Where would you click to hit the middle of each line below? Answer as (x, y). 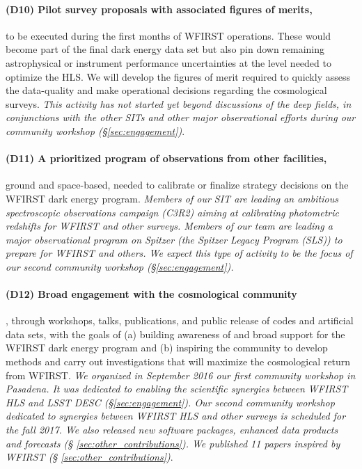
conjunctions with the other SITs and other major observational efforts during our (181, 117)
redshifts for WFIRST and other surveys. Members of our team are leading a (169, 226)
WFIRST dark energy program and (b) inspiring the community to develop (167, 348)
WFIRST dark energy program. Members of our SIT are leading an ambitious (172, 198)
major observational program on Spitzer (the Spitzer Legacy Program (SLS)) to (174, 239)
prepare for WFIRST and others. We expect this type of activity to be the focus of (179, 253)
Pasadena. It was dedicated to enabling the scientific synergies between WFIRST (177, 389)
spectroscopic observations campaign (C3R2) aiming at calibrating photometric (172, 212)
